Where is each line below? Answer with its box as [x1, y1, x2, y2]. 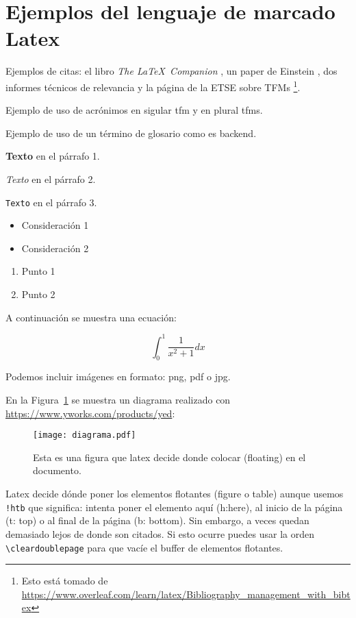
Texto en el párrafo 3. [5, 195, 97, 209]
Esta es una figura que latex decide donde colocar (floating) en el [33, 449, 306, 464]
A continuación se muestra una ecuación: [5, 310, 177, 324]
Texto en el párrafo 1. [5, 149, 100, 163]
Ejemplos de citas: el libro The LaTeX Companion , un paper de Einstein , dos [5, 64, 338, 78]
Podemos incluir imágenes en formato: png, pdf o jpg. [5, 369, 231, 384]
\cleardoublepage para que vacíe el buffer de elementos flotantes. [5, 540, 283, 554]
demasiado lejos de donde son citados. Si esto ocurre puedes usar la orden [5, 526, 315, 541]
